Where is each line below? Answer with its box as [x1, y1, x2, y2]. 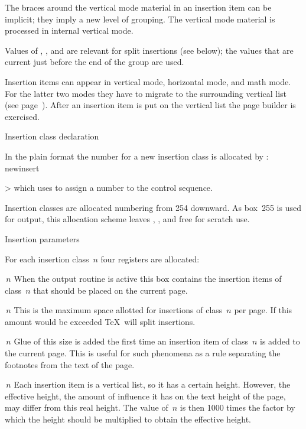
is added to [260, 335, 300, 347]
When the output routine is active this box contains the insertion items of [14, 272, 282, 285]
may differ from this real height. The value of [5, 401, 168, 414]
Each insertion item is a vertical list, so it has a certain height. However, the [14, 378, 291, 391]
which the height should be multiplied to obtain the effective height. [5, 413, 251, 425]
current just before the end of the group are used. [5, 56, 184, 68]
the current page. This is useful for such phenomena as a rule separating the [5, 347, 281, 359]
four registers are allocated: [100, 252, 200, 265]
